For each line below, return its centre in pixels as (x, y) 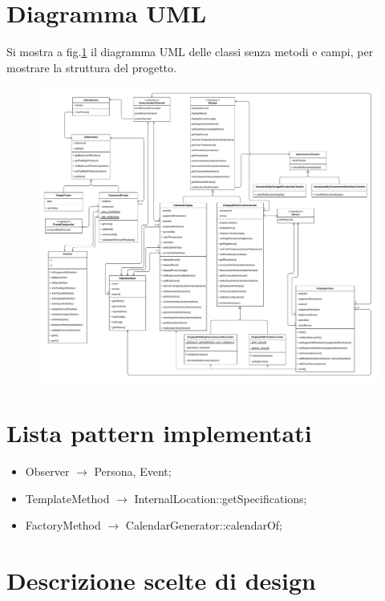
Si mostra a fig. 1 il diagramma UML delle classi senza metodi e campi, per (190, 52)
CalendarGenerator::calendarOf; (204, 525)
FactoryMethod (63, 525)
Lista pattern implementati (159, 433)
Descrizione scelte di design (161, 581)
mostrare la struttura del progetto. (91, 67)
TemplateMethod (67, 498)
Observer (47, 471)
